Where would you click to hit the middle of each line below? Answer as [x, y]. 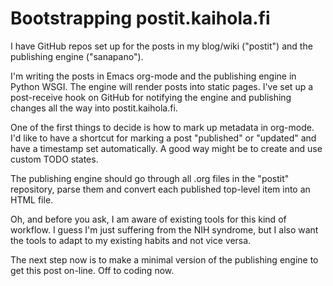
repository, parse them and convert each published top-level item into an [160, 189]
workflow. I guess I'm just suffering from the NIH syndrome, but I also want [164, 229]
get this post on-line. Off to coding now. [92, 270]
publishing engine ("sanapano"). [77, 56]
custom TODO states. [54, 159]
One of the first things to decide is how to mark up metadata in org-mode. [162, 127]
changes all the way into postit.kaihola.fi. [94, 108]
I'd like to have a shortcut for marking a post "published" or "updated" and [163, 138]
